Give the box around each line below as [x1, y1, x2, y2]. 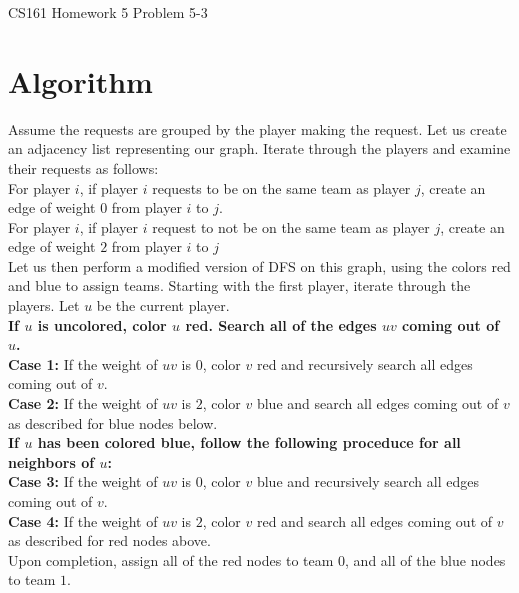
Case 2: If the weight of [8, 393, 158, 414]
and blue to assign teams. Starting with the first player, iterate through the [8, 275, 471, 296]
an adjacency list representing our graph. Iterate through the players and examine [8, 138, 511, 159]
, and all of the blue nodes [345, 549, 506, 570]
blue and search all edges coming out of [256, 393, 499, 414]
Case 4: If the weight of [8, 510, 158, 531]
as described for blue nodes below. [8, 412, 218, 433]
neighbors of [8, 451, 95, 472]
